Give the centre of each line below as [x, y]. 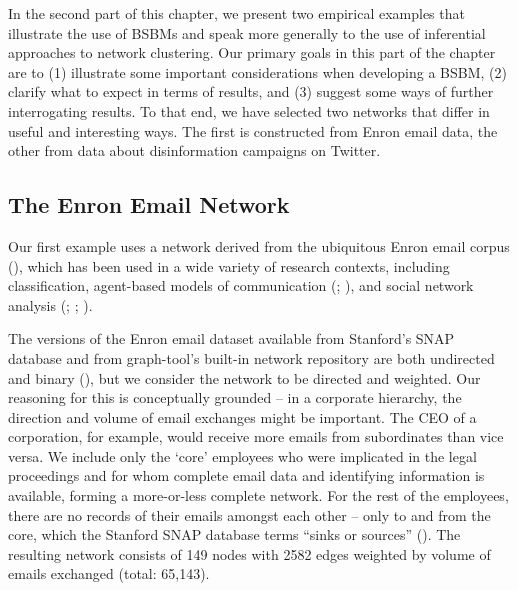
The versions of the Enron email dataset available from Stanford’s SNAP [231, 338]
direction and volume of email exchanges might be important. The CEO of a [242, 416]
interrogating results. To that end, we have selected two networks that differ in [249, 110]
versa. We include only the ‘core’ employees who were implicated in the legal [242, 455]
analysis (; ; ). [50, 304]
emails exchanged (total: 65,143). [109, 573]
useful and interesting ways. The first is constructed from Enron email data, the [253, 130]
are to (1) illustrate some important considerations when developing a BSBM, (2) [258, 71]
